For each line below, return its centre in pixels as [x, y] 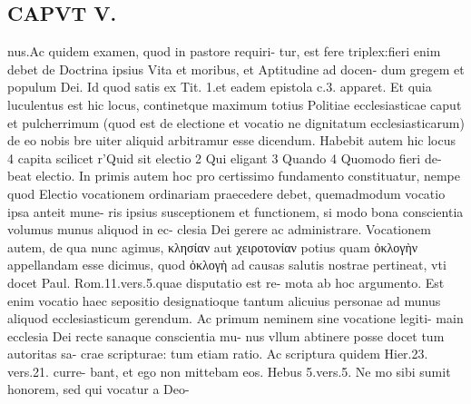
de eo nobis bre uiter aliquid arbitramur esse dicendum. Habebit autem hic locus [232, 140]
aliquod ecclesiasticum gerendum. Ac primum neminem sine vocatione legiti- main [235, 318]
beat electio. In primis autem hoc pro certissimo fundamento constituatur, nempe [234, 176]
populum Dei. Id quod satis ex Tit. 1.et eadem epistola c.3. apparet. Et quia [220, 87]
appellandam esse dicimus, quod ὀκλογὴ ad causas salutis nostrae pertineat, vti [227, 265]
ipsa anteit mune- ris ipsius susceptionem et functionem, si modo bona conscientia [235, 211]
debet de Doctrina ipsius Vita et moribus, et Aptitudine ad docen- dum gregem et [236, 69]
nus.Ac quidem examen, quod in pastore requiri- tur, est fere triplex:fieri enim [224, 51]
